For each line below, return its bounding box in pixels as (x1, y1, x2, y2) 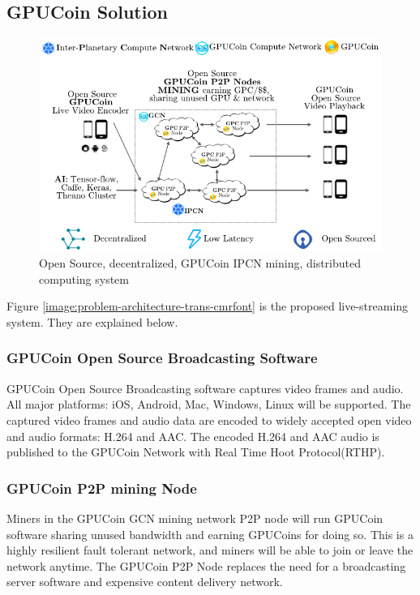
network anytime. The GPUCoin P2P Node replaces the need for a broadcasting (6, 557, 406, 574)
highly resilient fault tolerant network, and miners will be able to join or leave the (6, 541, 414, 559)
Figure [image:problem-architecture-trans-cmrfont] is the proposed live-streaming (6, 297, 409, 315)
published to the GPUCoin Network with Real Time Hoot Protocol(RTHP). (6, 443, 385, 460)
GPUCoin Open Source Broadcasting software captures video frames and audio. (6, 379, 404, 396)
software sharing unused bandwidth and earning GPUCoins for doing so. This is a (6, 525, 414, 542)
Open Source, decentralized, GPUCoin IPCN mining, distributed (39, 255, 362, 272)
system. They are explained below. (6, 313, 178, 330)
